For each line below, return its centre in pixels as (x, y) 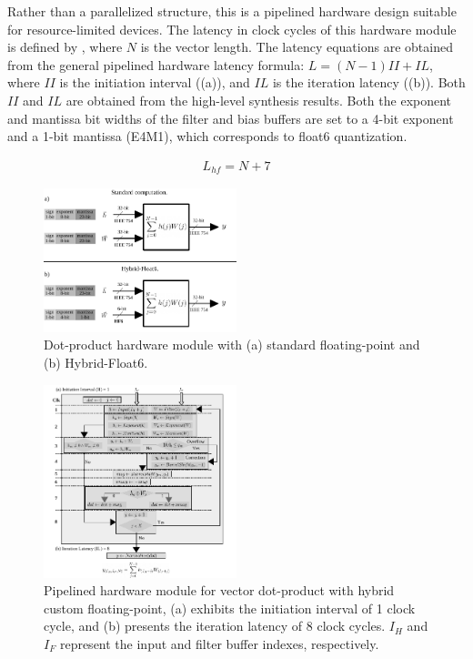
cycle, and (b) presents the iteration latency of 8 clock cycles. (215, 626)
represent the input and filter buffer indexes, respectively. (219, 643)
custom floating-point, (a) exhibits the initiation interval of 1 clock (230, 608)
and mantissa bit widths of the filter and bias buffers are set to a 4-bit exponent (231, 118)
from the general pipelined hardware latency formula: (156, 64)
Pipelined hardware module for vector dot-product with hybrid (219, 590)
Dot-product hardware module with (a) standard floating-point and (232, 345)
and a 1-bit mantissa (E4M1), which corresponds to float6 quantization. (207, 136)
